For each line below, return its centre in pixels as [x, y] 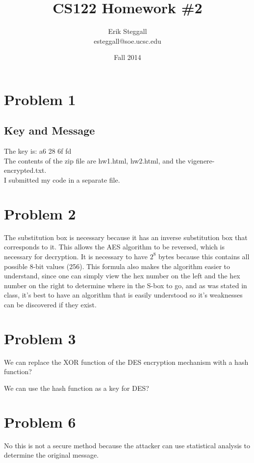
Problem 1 [40, 99]
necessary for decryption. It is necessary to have [76, 256]
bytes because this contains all [204, 256]
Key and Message [50, 130]
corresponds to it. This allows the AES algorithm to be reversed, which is [114, 247]
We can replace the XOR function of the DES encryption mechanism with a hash [126, 362]
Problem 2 [40, 213]
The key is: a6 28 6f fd [38, 151]
